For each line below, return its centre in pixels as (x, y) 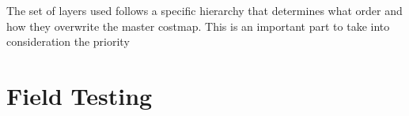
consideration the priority (68, 41)
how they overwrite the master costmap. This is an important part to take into (198, 26)
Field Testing (80, 95)
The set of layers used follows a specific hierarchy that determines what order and (204, 10)
